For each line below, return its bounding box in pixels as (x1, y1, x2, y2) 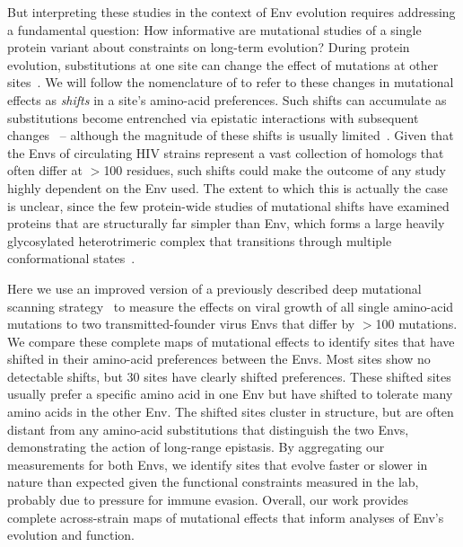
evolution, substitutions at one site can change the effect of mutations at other (7, 55, 439, 74)
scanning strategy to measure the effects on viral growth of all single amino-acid (7, 296, 454, 315)
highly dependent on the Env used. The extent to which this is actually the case (7, 178, 448, 197)
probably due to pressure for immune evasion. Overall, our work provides (7, 490, 409, 509)
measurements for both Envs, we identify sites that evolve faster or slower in (7, 454, 428, 473)
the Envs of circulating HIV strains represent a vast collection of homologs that (7, 143, 444, 162)
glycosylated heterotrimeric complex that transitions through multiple (7, 231, 392, 250)
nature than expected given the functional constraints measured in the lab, (7, 472, 419, 491)
